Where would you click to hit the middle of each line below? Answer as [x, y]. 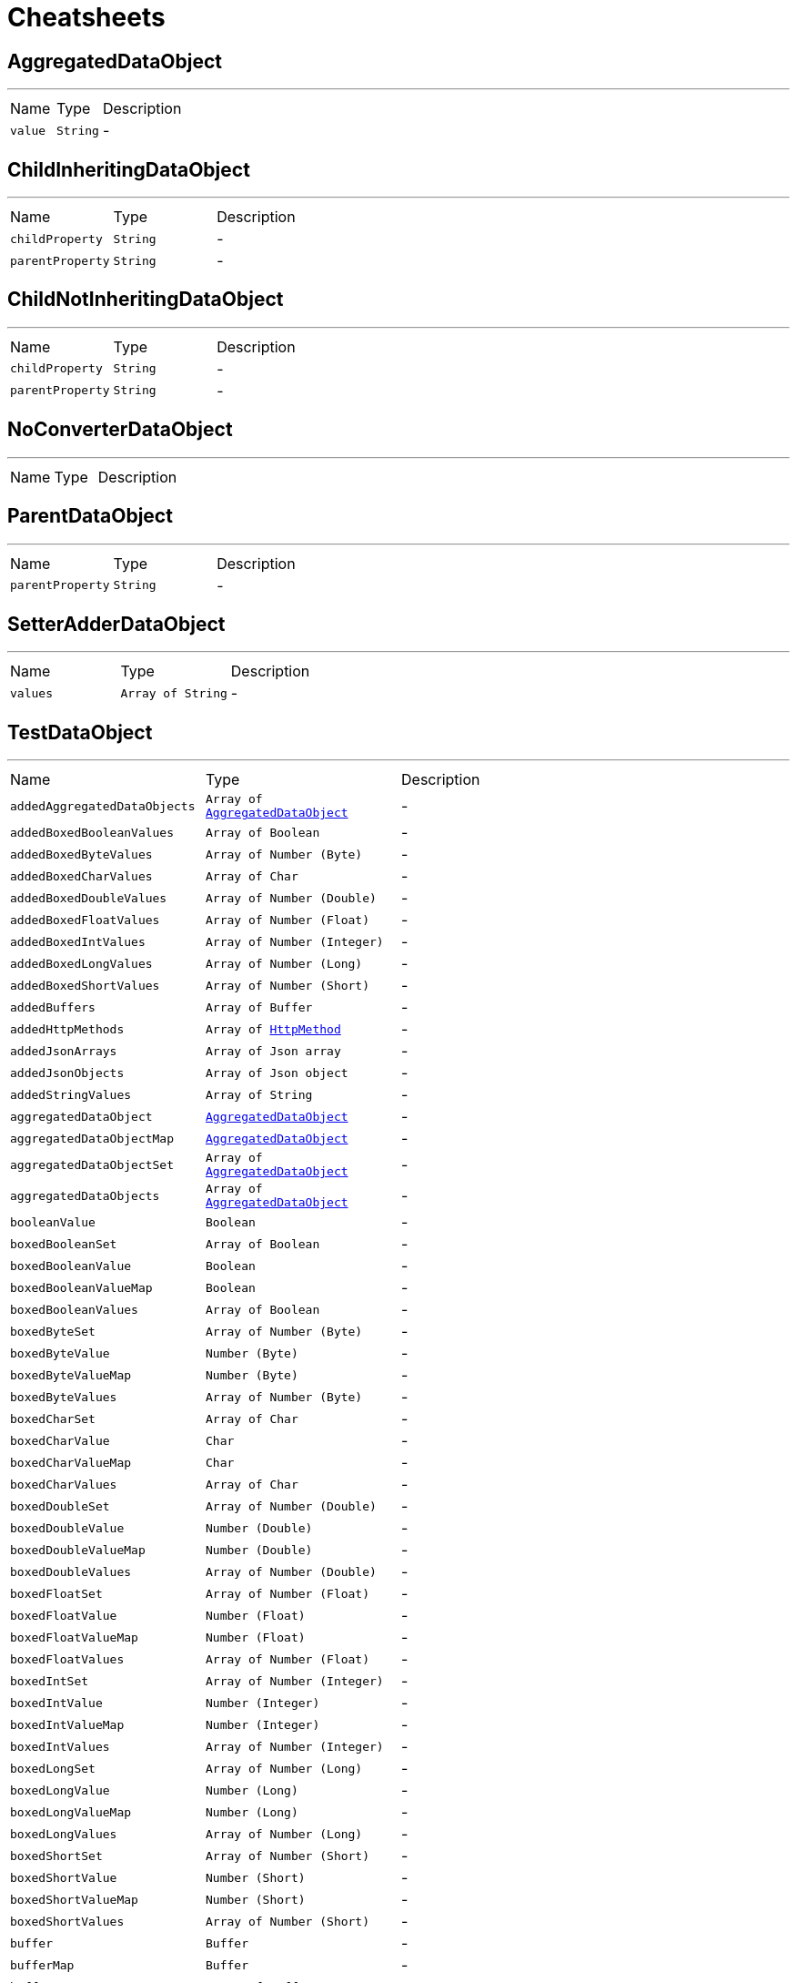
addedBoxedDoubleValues [89, 898]
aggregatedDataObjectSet [92, 1164]
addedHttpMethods [67, 1029]
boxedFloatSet [56, 1593]
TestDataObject [80, 732]
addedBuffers [53, 1007]
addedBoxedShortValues [85, 985]
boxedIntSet [50, 1681]
